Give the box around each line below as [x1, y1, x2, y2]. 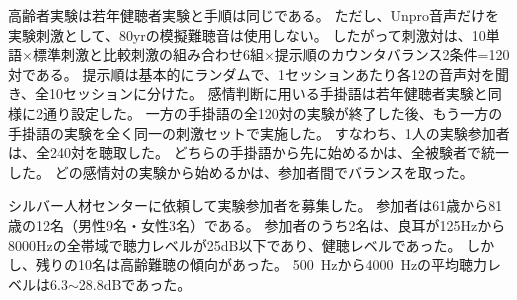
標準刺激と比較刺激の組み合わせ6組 [32, 44, 264, 65]
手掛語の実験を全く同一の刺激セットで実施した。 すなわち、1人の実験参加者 [8, 122, 510, 143]
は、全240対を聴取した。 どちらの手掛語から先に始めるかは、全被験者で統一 [8, 142, 510, 163]
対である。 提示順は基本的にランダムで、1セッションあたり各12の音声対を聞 [8, 63, 509, 84]
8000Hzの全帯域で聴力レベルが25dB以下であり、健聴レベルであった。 [8, 234, 462, 255]
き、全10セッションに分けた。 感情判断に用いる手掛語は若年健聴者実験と [8, 83, 488, 104]
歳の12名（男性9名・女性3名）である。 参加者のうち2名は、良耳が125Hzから [8, 214, 506, 235]
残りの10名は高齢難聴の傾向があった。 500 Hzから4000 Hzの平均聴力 [35, 254, 488, 275]
